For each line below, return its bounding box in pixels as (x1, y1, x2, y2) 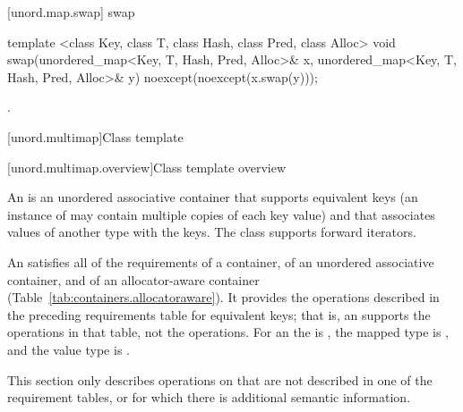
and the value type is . (7, 340, 130, 358)
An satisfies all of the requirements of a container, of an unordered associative (7, 252, 434, 271)
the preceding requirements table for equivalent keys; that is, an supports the (7, 305, 431, 324)
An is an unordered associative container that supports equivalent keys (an (7, 188, 418, 206)
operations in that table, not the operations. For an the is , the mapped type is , (7, 323, 449, 341)
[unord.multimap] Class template (7, 127, 184, 146)
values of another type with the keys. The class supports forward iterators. (7, 223, 416, 241)
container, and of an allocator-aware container (7, 270, 260, 289)
